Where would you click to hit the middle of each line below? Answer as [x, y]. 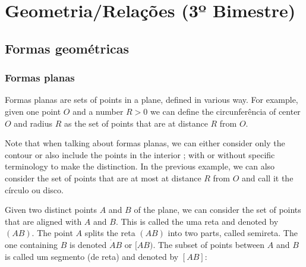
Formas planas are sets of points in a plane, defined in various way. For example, [152, 100]
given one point [33, 111]
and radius [33, 123]
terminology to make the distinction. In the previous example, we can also [140, 166]
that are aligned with [43, 221]
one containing [31, 244]
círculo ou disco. [34, 189]
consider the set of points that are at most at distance [103, 178]
